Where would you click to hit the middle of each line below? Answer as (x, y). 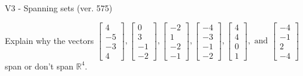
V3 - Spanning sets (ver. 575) (59, 8)
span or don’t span (39, 66)
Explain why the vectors (49, 40)
